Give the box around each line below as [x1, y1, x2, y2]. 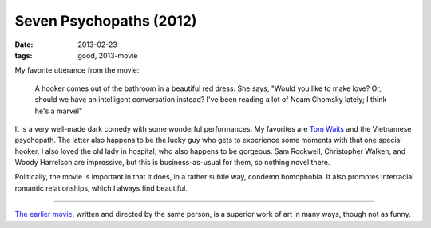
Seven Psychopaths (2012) [14, 12, 197, 29]
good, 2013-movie [77, 50, 138, 60]
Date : [14, 40, 34, 49]
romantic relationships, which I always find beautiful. [14, 183, 188, 193]
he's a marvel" [34, 106, 83, 116]
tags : [14, 50, 33, 60]
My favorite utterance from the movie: [14, 65, 140, 75]
